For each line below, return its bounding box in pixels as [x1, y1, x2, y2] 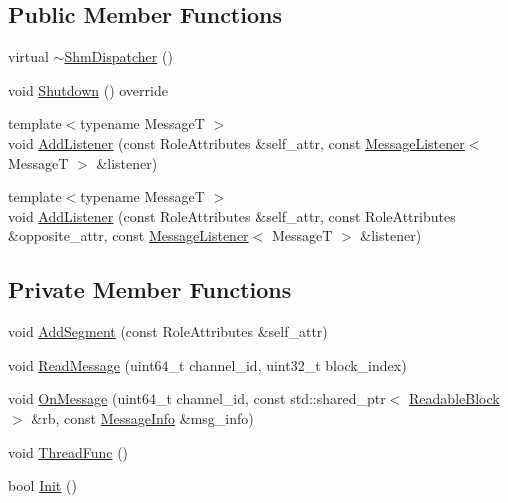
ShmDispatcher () [64, 46, 173, 67]
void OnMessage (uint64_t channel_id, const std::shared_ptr [8, 388, 386, 409]
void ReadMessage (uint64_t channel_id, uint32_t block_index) [8, 354, 407, 375]
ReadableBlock [409, 388, 500, 409]
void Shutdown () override [8, 79, 168, 100]
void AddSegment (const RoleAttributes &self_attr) [8, 321, 328, 342]
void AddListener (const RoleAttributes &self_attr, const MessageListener [8, 132, 465, 153]
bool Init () [8, 475, 77, 496]
